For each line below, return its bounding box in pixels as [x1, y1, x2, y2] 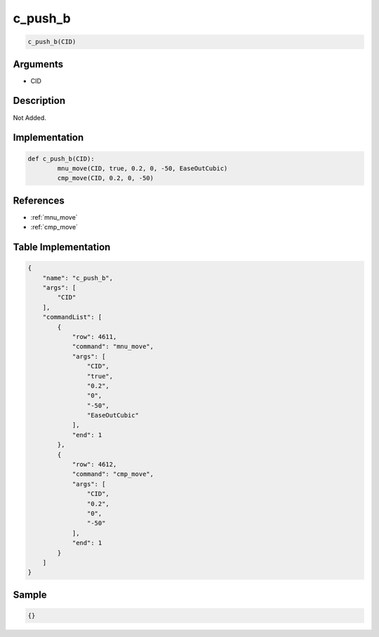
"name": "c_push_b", [42, 274, 114, 282]
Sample [13, 589, 47, 601]
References [13, 194, 65, 206]
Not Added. [13, 113, 47, 122]
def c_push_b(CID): [27, 154, 95, 163]
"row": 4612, [72, 460, 117, 469]
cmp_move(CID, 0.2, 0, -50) [57, 174, 154, 182]
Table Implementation [13, 241, 111, 253]
